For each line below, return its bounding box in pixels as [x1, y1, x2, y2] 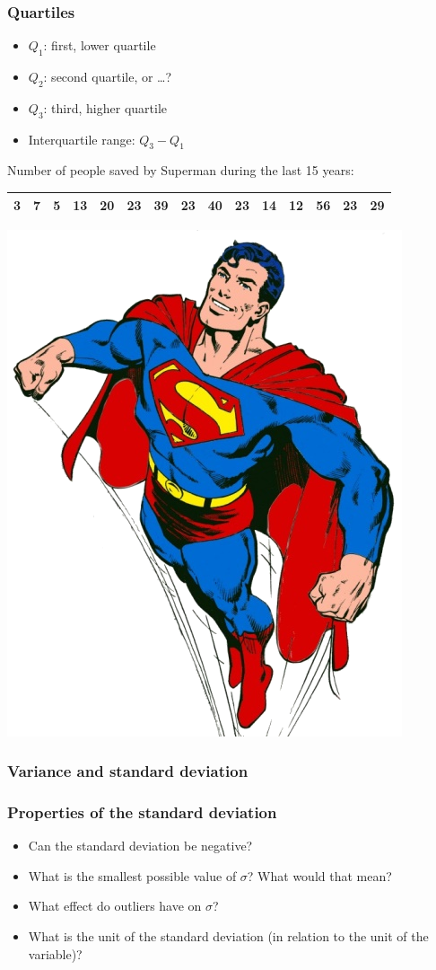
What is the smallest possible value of [28, 866, 237, 885]
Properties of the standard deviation [7, 800, 277, 823]
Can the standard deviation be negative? [28, 836, 253, 855]
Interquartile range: [28, 129, 135, 148]
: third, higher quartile [43, 98, 167, 117]
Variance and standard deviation [7, 760, 249, 782]
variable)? [28, 944, 83, 963]
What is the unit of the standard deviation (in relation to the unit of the [28, 927, 429, 946]
